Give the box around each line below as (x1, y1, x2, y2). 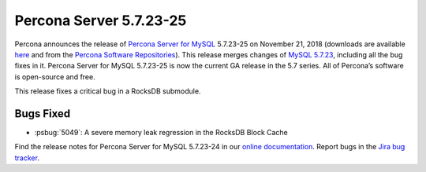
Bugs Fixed (14, 107, 71, 120)
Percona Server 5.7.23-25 (14, 12, 187, 29)
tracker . (14, 153, 39, 163)
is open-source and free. (14, 71, 95, 82)
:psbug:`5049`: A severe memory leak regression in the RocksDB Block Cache (34, 128, 288, 137)
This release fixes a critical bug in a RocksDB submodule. (14, 86, 201, 96)
